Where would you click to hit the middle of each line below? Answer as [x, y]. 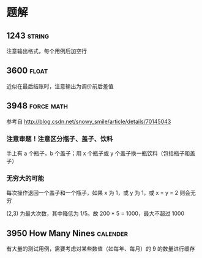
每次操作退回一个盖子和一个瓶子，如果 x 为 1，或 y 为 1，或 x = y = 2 [92, 193]
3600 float [27, 71]
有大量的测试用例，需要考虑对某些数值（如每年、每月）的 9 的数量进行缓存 [101, 249]
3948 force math [37, 106]
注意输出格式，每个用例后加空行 [47, 51]
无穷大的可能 [25, 178]
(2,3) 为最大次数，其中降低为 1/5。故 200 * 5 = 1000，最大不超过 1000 [95, 214]
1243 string [28, 35]
